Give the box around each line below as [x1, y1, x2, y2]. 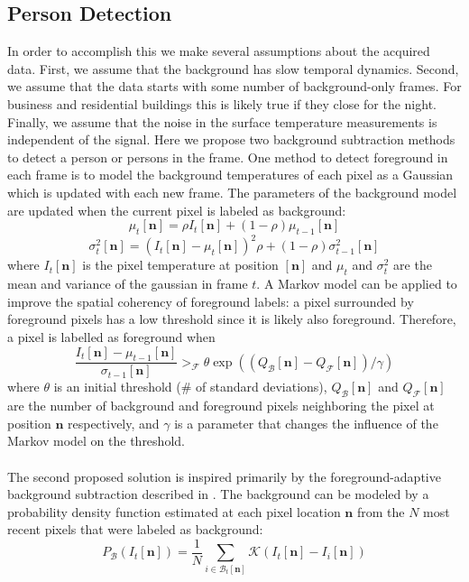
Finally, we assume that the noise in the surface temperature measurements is [7, 112, 437, 131]
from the [356, 502, 405, 521]
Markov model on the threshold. [7, 431, 185, 450]
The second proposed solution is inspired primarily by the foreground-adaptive [7, 467, 441, 485]
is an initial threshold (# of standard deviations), [53, 377, 327, 396]
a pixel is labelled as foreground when [7, 328, 216, 346]
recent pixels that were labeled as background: [7, 520, 263, 539]
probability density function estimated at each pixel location [7, 502, 341, 521]
